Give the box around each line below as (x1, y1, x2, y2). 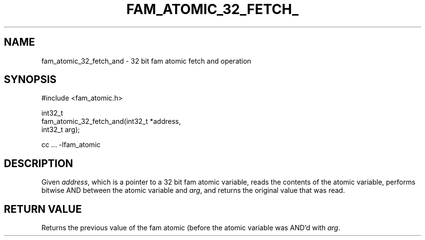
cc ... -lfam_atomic (41, 140, 101, 149)
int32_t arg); (41, 125, 80, 134)
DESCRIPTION (4, 157, 73, 170)
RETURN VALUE (4, 203, 82, 215)
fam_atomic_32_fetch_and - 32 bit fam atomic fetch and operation (41, 56, 251, 65)
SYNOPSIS (4, 73, 57, 86)
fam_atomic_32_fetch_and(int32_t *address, (41, 117, 181, 126)
